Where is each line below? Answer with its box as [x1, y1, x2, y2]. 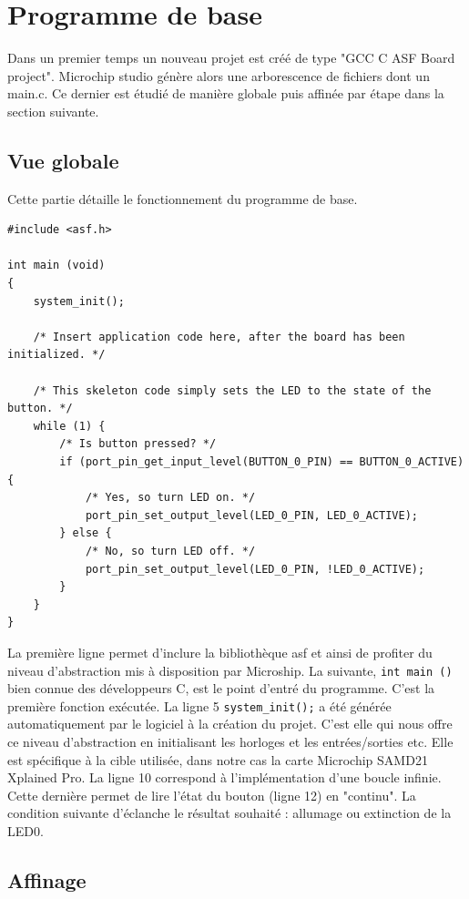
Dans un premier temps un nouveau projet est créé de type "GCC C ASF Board [7, 48, 455, 67]
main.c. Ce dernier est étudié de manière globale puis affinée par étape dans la [7, 84, 444, 103]
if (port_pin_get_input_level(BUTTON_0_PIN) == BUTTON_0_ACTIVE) [59, 455, 464, 469]
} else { [59, 526, 112, 540]
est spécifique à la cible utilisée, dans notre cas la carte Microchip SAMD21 [7, 750, 428, 769]
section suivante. [7, 101, 99, 120]
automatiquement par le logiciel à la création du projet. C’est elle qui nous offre [7, 714, 453, 733]
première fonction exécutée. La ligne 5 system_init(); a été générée [7, 696, 392, 715]
